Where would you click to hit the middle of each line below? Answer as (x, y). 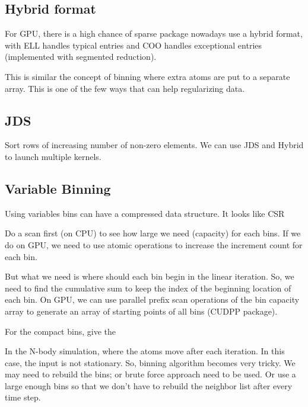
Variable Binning (58, 188)
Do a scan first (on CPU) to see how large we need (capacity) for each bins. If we (153, 233)
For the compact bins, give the (60, 331)
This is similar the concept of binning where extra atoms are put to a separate (147, 76)
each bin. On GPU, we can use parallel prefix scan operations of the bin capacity (152, 299)
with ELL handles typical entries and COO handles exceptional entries (134, 45)
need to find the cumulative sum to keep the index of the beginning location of (148, 288)
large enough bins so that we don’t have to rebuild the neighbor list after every (149, 385)
